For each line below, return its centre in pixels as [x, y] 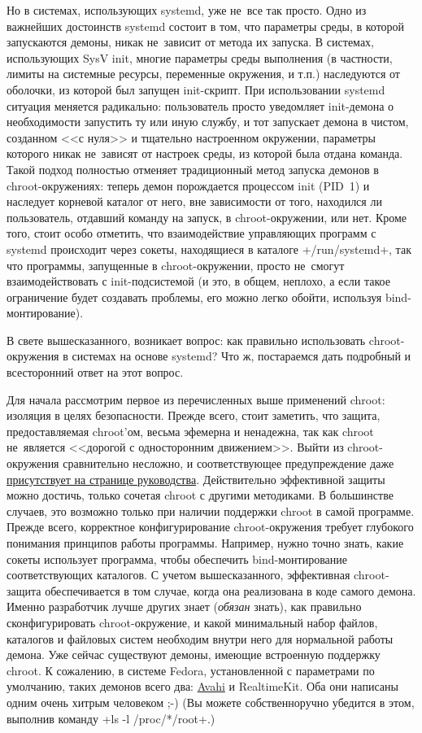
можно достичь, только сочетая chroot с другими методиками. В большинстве [200, 495]
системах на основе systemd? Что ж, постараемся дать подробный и [241, 356]
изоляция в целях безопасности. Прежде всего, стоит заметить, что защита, [194, 415]
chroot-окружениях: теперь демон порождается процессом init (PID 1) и [188, 185]
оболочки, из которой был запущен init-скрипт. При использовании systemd [196, 89]
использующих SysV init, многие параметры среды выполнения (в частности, [200, 57]
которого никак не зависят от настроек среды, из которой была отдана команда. [205, 153]
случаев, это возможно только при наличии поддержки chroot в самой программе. [211, 510]
